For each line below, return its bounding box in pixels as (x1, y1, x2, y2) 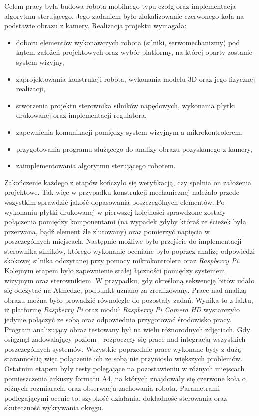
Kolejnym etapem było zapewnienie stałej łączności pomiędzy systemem (4, 265, 225, 276)
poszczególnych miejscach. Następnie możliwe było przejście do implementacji (4, 236, 242, 246)
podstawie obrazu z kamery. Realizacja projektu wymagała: (4, 20, 187, 31)
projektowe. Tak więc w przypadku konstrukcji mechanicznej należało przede (4, 187, 240, 197)
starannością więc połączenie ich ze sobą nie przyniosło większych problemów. (4, 353, 243, 364)
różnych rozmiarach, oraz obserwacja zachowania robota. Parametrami (4, 383, 220, 393)
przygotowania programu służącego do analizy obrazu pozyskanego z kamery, (16, 143, 252, 154)
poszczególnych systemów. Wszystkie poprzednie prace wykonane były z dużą (4, 343, 241, 354)
